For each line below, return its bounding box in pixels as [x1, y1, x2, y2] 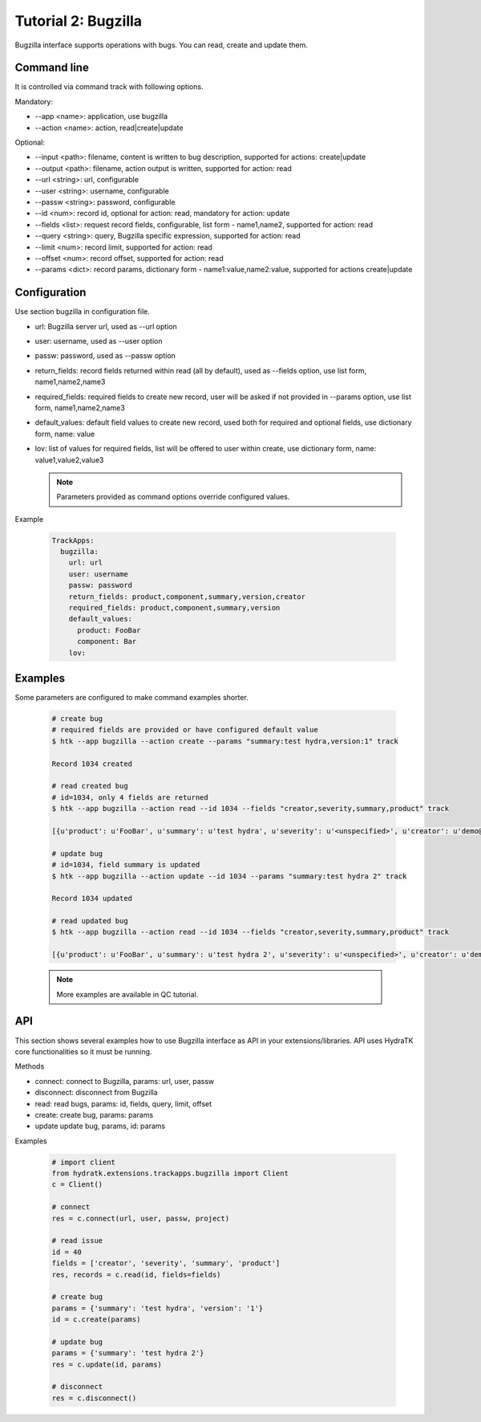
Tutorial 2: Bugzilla [14, 12, 143, 30]
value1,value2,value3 [34, 454, 104, 465]
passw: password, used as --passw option [34, 351, 176, 361]
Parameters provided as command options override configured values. [56, 492, 290, 502]
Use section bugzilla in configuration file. [14, 307, 150, 316]
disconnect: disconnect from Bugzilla [34, 1088, 158, 1098]
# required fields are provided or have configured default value [51, 725, 318, 735]
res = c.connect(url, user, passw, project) [51, 1213, 230, 1223]
